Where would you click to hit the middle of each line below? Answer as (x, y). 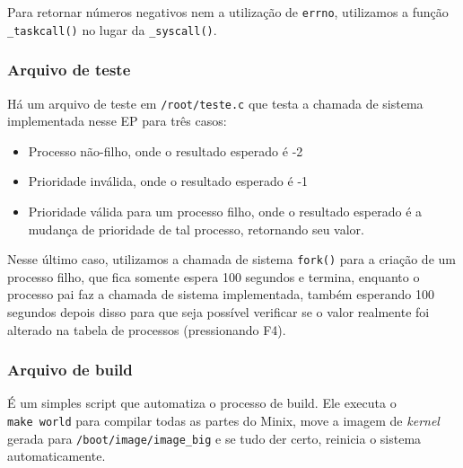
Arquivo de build (70, 370)
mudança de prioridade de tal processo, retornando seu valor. (197, 229)
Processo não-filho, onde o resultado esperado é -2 (166, 150)
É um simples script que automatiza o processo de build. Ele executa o (202, 403)
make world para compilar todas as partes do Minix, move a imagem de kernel (223, 420)
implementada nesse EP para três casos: (117, 121)
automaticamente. (57, 456)
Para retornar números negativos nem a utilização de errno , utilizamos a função (228, 12)
